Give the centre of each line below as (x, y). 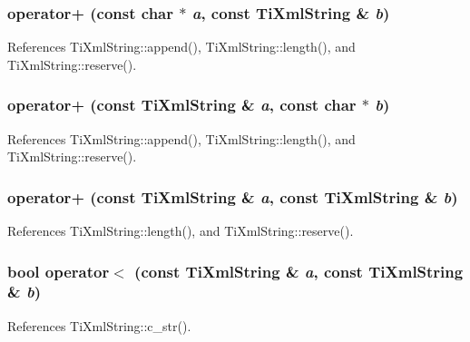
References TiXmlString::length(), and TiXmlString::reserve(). (181, 231)
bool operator (59, 271)
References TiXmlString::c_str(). (99, 325)
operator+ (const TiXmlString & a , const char (182, 105)
